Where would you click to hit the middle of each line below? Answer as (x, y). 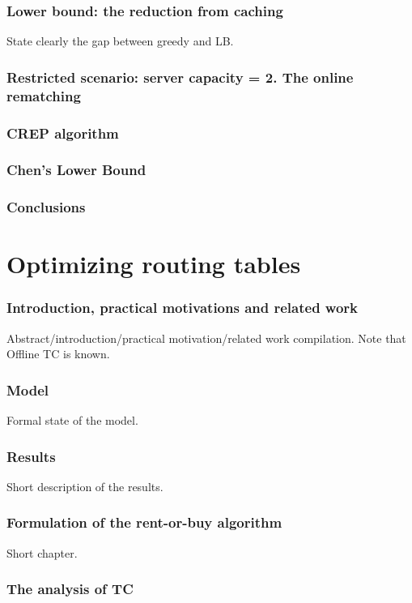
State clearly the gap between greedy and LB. (120, 41)
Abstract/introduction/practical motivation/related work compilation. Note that (206, 338)
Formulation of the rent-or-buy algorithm (144, 522)
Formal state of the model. (72, 420)
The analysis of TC (70, 589)
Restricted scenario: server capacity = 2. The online (180, 77)
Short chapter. (42, 552)
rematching (44, 95)
